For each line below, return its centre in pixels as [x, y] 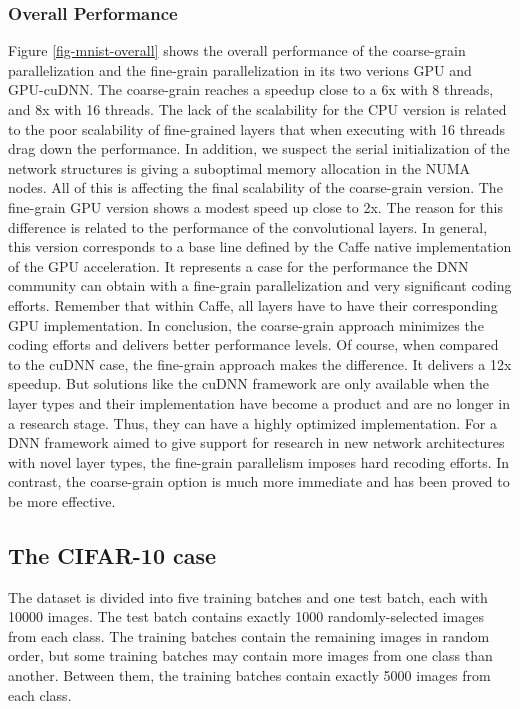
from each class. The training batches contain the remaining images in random [249, 635]
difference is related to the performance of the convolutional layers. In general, [248, 226]
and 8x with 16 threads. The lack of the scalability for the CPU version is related [257, 109]
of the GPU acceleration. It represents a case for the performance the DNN [238, 265]
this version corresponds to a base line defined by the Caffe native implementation [260, 246]
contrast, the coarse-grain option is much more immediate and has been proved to [259, 481]
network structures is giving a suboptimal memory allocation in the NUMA [239, 167]
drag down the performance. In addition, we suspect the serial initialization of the [259, 148]
